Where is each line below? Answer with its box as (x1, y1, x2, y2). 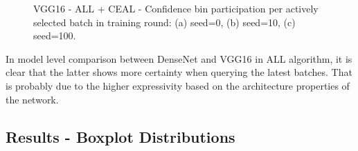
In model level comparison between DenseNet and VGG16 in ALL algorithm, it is (6, 51, 352, 66)
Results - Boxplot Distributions (6, 125, 235, 147)
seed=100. (33, 28, 76, 43)
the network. (6, 92, 59, 106)
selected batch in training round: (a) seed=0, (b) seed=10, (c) (33, 14, 296, 29)
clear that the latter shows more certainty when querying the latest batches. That (6, 65, 352, 79)
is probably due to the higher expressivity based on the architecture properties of (6, 78, 350, 92)
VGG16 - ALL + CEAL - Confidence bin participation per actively (33, 1, 319, 15)
